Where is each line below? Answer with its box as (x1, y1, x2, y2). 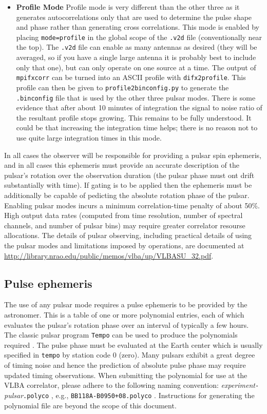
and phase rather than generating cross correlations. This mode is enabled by (16, 22, 259, 32)
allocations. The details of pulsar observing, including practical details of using (4, 230, 252, 241)
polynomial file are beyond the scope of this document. (4, 400, 177, 410)
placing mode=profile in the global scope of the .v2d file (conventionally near (16, 31, 262, 42)
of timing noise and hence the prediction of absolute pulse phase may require (4, 360, 246, 370)
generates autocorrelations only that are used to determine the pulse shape (16, 11, 252, 22)
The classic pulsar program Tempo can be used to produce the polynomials (4, 329, 238, 340)
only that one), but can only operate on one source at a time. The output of (16, 62, 256, 72)
